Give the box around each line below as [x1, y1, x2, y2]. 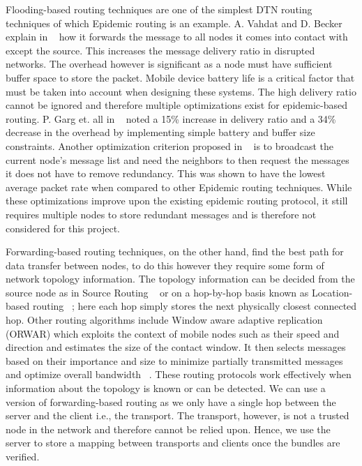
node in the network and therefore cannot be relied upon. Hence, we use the [6, 421, 331, 436]
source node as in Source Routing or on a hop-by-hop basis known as [6, 285, 309, 299]
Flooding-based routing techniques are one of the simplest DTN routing [6, 2, 312, 16]
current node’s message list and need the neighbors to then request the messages [6, 152, 349, 167]
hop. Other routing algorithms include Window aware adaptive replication [6, 313, 323, 327]
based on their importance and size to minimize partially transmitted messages [6, 353, 343, 368]
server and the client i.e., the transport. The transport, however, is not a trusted [6, 408, 349, 423]
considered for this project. [6, 220, 121, 235]
